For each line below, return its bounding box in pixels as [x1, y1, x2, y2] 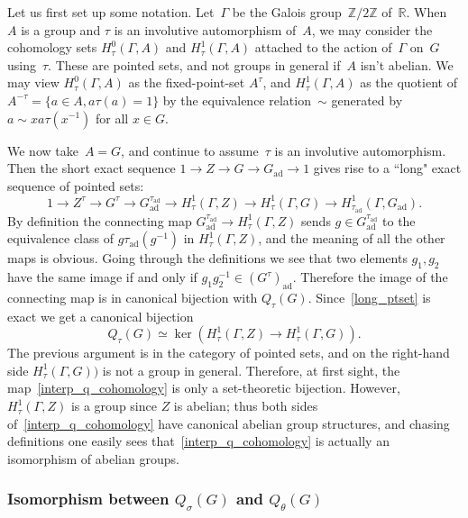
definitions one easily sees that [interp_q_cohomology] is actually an [7, 432, 390, 450]
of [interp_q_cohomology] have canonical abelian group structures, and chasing [7, 413, 450, 432]
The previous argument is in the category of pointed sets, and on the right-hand [7, 343, 450, 362]
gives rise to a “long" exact [313, 159, 462, 177]
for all [95, 108, 129, 127]
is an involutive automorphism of [114, 20, 297, 39]
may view [7, 73, 60, 92]
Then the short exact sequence [7, 159, 176, 177]
